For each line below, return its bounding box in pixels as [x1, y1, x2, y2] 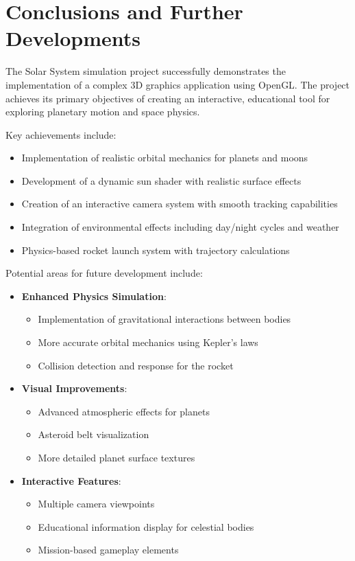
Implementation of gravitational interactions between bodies [38, 312, 291, 326]
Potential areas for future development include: [5, 266, 203, 280]
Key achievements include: [5, 127, 117, 141]
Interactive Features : [21, 473, 121, 488]
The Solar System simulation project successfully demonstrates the [5, 64, 286, 78]
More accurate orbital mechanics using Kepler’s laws [38, 335, 258, 350]
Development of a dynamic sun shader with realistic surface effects [21, 173, 302, 187]
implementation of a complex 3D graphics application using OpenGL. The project [5, 77, 350, 91]
